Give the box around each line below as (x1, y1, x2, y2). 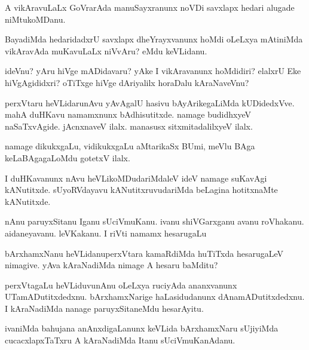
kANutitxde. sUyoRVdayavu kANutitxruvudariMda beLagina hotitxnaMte (5, 183, 278, 196)
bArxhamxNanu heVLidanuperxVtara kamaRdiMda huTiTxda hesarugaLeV (5, 247, 284, 259)
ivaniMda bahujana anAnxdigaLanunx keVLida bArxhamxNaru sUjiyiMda (5, 322, 279, 334)
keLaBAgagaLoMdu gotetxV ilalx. (5, 151, 130, 164)
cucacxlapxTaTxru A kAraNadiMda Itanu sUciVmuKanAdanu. (5, 334, 235, 346)
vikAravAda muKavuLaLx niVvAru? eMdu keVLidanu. (5, 44, 207, 57)
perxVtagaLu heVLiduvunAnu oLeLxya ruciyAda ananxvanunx (5, 278, 237, 291)
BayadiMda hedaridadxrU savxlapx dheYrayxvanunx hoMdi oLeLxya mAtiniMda (5, 33, 303, 45)
